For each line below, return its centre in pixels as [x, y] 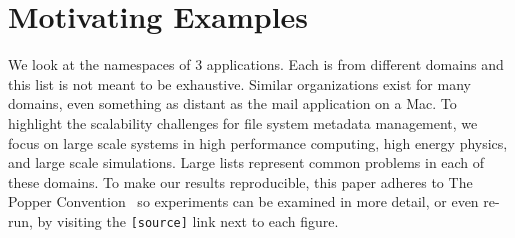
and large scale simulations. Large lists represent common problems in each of [246, 162]
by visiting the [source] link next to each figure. [188, 220]
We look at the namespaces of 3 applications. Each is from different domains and [256, 64]
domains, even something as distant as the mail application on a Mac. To [232, 103]
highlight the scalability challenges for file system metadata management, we [243, 122]
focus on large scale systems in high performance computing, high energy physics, [258, 142]
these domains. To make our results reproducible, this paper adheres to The [240, 181]
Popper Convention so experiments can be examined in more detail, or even [243, 201]
